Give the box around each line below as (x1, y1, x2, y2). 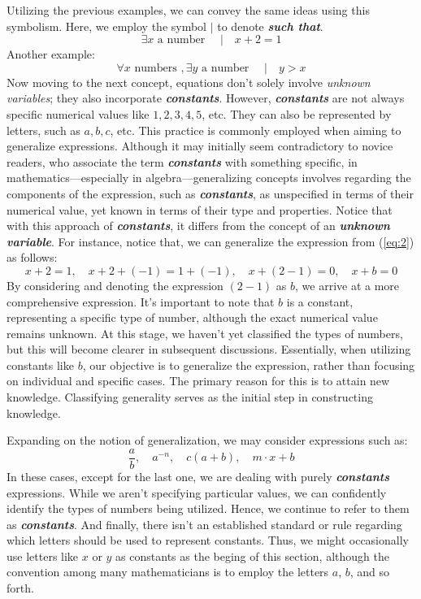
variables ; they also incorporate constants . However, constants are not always (7, 89, 405, 106)
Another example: (7, 46, 95, 63)
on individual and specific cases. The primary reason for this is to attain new (7, 372, 390, 389)
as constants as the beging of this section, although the (115, 547, 389, 564)
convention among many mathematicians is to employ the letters (7, 563, 329, 580)
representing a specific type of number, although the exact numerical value (7, 309, 378, 326)
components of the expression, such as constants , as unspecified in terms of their (7, 184, 414, 202)
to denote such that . (217, 17, 323, 34)
